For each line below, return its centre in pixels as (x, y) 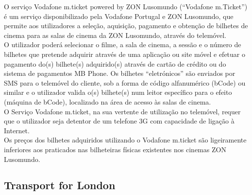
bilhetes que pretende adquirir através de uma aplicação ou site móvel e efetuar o (125, 54)
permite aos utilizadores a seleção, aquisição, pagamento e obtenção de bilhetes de (126, 26)
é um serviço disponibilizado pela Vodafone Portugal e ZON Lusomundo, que (119, 16)
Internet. (17, 130)
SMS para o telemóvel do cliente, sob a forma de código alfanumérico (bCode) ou (125, 82)
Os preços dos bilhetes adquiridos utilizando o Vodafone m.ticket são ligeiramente (125, 140)
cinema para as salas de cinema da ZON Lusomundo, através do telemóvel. (115, 35)
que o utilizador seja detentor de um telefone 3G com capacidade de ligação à (119, 121)
